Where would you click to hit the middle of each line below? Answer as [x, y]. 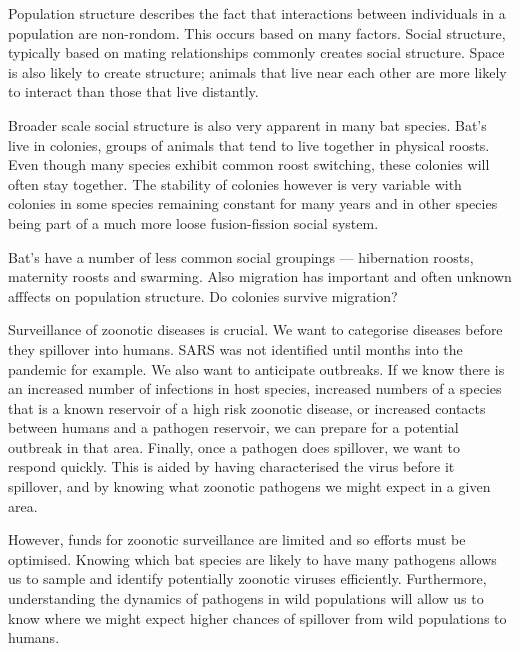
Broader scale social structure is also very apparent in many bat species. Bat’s [247, 124]
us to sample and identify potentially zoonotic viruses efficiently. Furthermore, [247, 578]
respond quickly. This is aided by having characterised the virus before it [231, 466]
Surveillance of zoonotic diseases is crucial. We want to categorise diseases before [255, 329]
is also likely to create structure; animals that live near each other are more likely [257, 71]
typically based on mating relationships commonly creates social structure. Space [256, 52]
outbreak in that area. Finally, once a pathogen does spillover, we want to [234, 446]
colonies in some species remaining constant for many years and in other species [253, 203]
